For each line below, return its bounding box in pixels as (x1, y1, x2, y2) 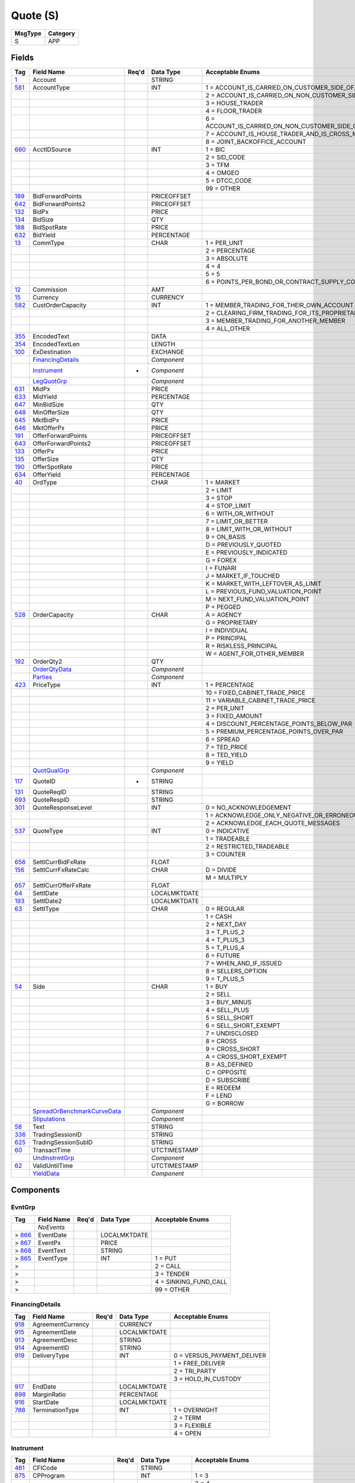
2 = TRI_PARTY (173, 1367, 216, 1375)
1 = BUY (205, 982, 228, 991)
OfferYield (33, 470, 62, 479)
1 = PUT (154, 1254, 177, 1262)
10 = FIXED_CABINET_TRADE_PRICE (205, 689, 306, 697)
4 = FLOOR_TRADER (205, 107, 263, 115)
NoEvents (38, 1223, 65, 1231)
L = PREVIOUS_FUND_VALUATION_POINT (205, 587, 322, 596)
